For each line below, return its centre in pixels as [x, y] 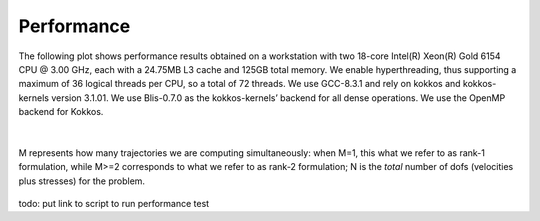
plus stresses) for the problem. [81, 181]
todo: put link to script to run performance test [114, 204]
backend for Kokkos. [61, 112]
